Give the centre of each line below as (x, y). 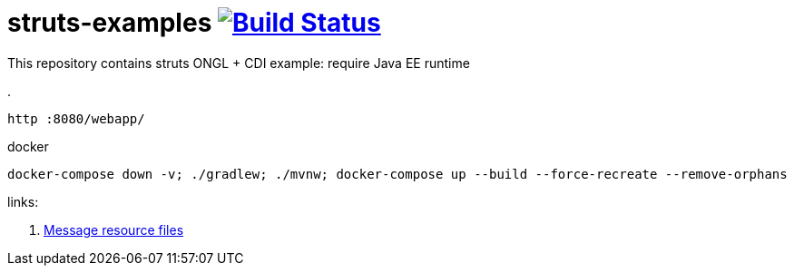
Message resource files (114, 229)
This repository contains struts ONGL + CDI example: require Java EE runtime (239, 63)
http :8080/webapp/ (76, 118)
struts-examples (110, 23)
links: (23, 201)
